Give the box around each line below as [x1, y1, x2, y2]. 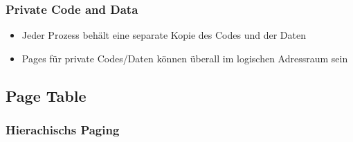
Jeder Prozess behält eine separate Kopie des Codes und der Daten [21, 28, 306, 42]
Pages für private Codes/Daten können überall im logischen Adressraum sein [21, 51, 348, 65]
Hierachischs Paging [6, 121, 120, 139]
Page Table [6, 85, 87, 106]
